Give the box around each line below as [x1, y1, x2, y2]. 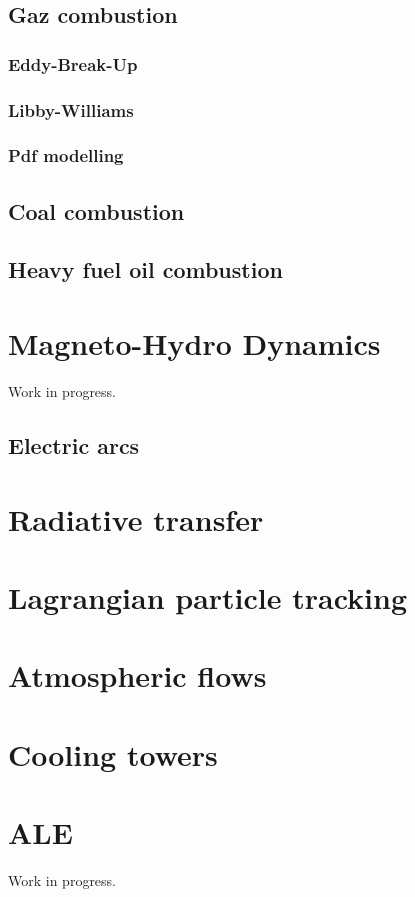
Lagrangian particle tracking [8, 576, 408, 617]
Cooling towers [8, 733, 218, 774]
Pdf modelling [8, 143, 124, 168]
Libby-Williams [8, 97, 134, 122]
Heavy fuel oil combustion [8, 254, 283, 285]
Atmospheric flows [8, 655, 267, 696]
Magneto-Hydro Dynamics [8, 323, 381, 364]
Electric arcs [8, 429, 140, 460]
